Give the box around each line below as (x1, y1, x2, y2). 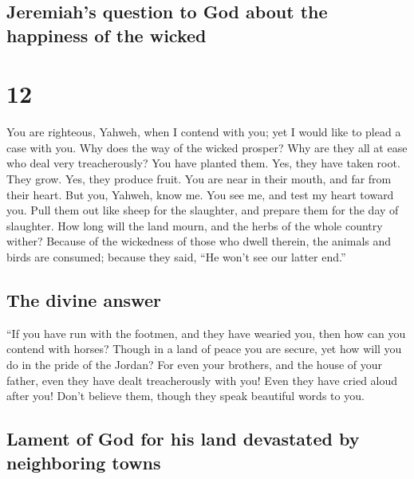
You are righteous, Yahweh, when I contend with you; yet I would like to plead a (6, 124, 401, 140)
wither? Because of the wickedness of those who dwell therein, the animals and (6, 233, 392, 249)
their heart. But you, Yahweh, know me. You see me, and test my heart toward (6, 186, 394, 202)
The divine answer (6, 288, 161, 312)
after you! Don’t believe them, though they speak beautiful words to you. (6, 387, 365, 404)
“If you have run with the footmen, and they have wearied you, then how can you (6, 324, 406, 341)
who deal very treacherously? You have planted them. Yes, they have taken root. (6, 155, 400, 171)
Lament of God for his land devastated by (6, 426, 360, 451)
